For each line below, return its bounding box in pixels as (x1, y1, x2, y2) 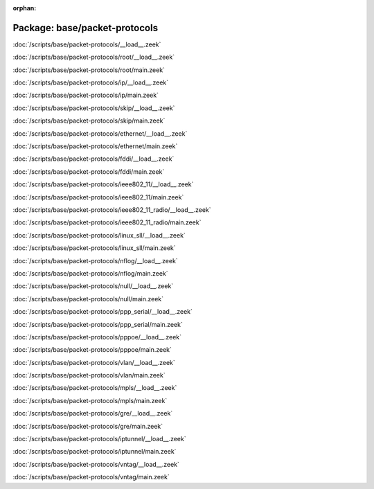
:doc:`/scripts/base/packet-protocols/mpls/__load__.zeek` (12, 384, 177, 392)
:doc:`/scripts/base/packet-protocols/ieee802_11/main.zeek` (12, 193, 184, 201)
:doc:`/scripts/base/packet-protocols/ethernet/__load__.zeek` (12, 129, 188, 138)
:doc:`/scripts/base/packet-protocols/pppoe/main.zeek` (12, 346, 172, 354)
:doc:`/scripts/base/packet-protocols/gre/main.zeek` (12, 422, 163, 430)
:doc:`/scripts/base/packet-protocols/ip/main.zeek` (12, 91, 159, 100)
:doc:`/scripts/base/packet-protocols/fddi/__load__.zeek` (12, 154, 175, 163)
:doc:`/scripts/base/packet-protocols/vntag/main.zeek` (12, 473, 170, 481)
